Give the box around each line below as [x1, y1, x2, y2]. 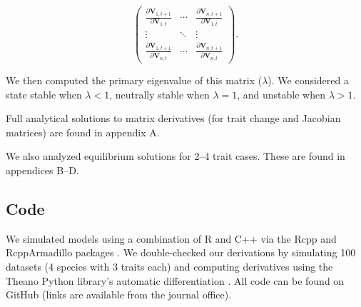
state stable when [6, 86, 82, 101]
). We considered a [268, 72, 349, 87]
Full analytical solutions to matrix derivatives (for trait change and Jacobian [6, 111, 341, 126]
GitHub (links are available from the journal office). [6, 287, 232, 302]
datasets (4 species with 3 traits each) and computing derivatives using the [6, 258, 333, 273]
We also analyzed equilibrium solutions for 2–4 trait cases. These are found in [6, 149, 345, 163]
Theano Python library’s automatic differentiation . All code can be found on [6, 273, 345, 288]
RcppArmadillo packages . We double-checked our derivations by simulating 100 [6, 245, 356, 260]
